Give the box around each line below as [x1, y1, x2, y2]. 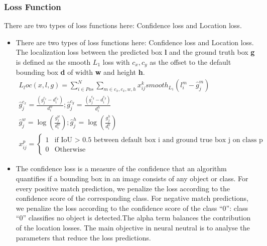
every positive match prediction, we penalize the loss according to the [16, 183, 230, 193]
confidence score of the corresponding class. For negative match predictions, [16, 193, 248, 203]
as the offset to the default [150, 57, 231, 67]
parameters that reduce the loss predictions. [16, 232, 151, 242]
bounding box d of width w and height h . [16, 67, 145, 77]
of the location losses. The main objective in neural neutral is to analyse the [16, 222, 250, 232]
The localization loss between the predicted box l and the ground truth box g [16, 47, 255, 57]
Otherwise [54, 146, 86, 154]
